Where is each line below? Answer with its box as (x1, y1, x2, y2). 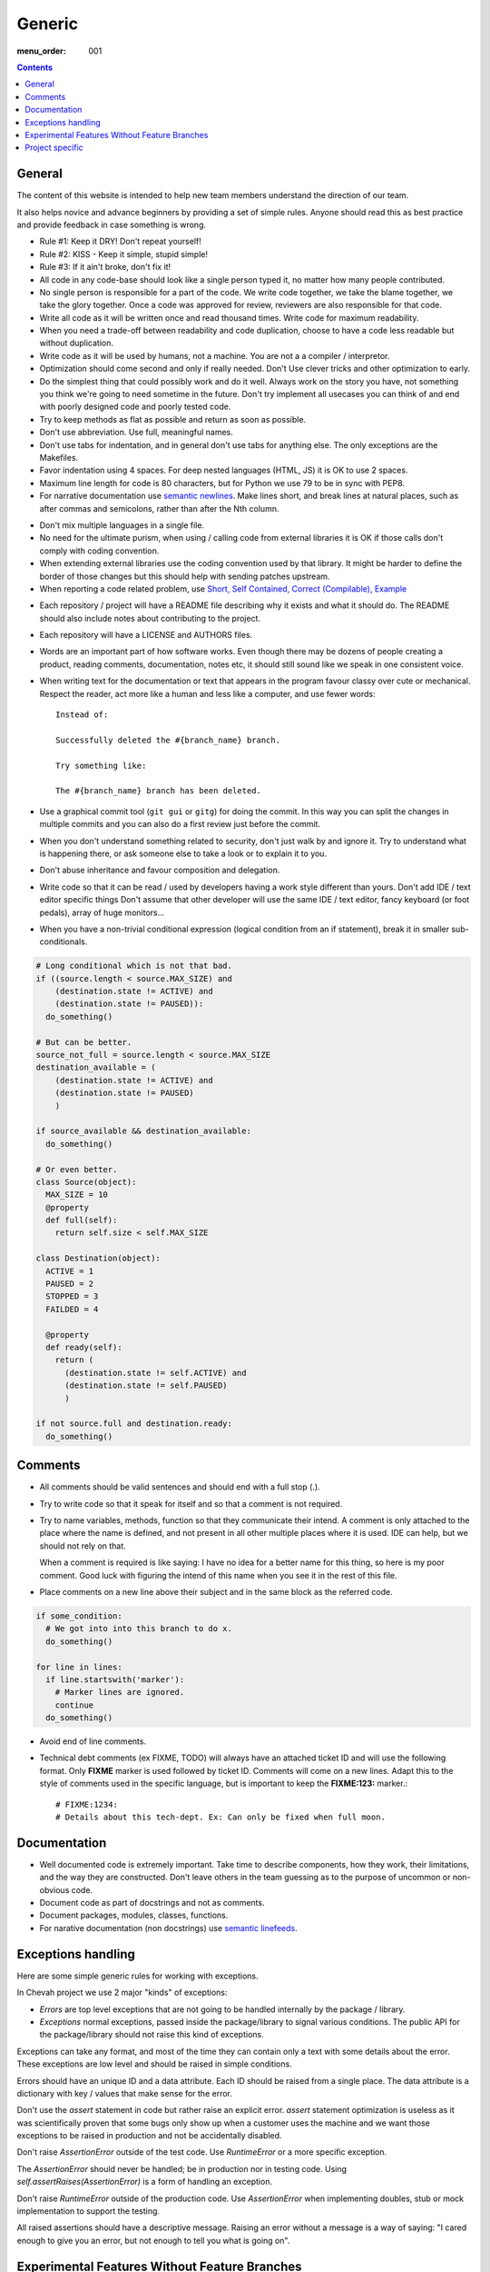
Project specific (24, 142, 83, 154)
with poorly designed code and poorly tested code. (39, 401, 231, 413)
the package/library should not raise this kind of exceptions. (39, 2029, 264, 2040)
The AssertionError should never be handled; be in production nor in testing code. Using (16, 2163, 348, 2174)
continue (54, 1699, 94, 1710)
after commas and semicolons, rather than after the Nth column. (39, 503, 279, 513)
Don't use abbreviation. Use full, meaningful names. (39, 427, 233, 438)
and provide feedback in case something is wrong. (16, 219, 206, 230)
